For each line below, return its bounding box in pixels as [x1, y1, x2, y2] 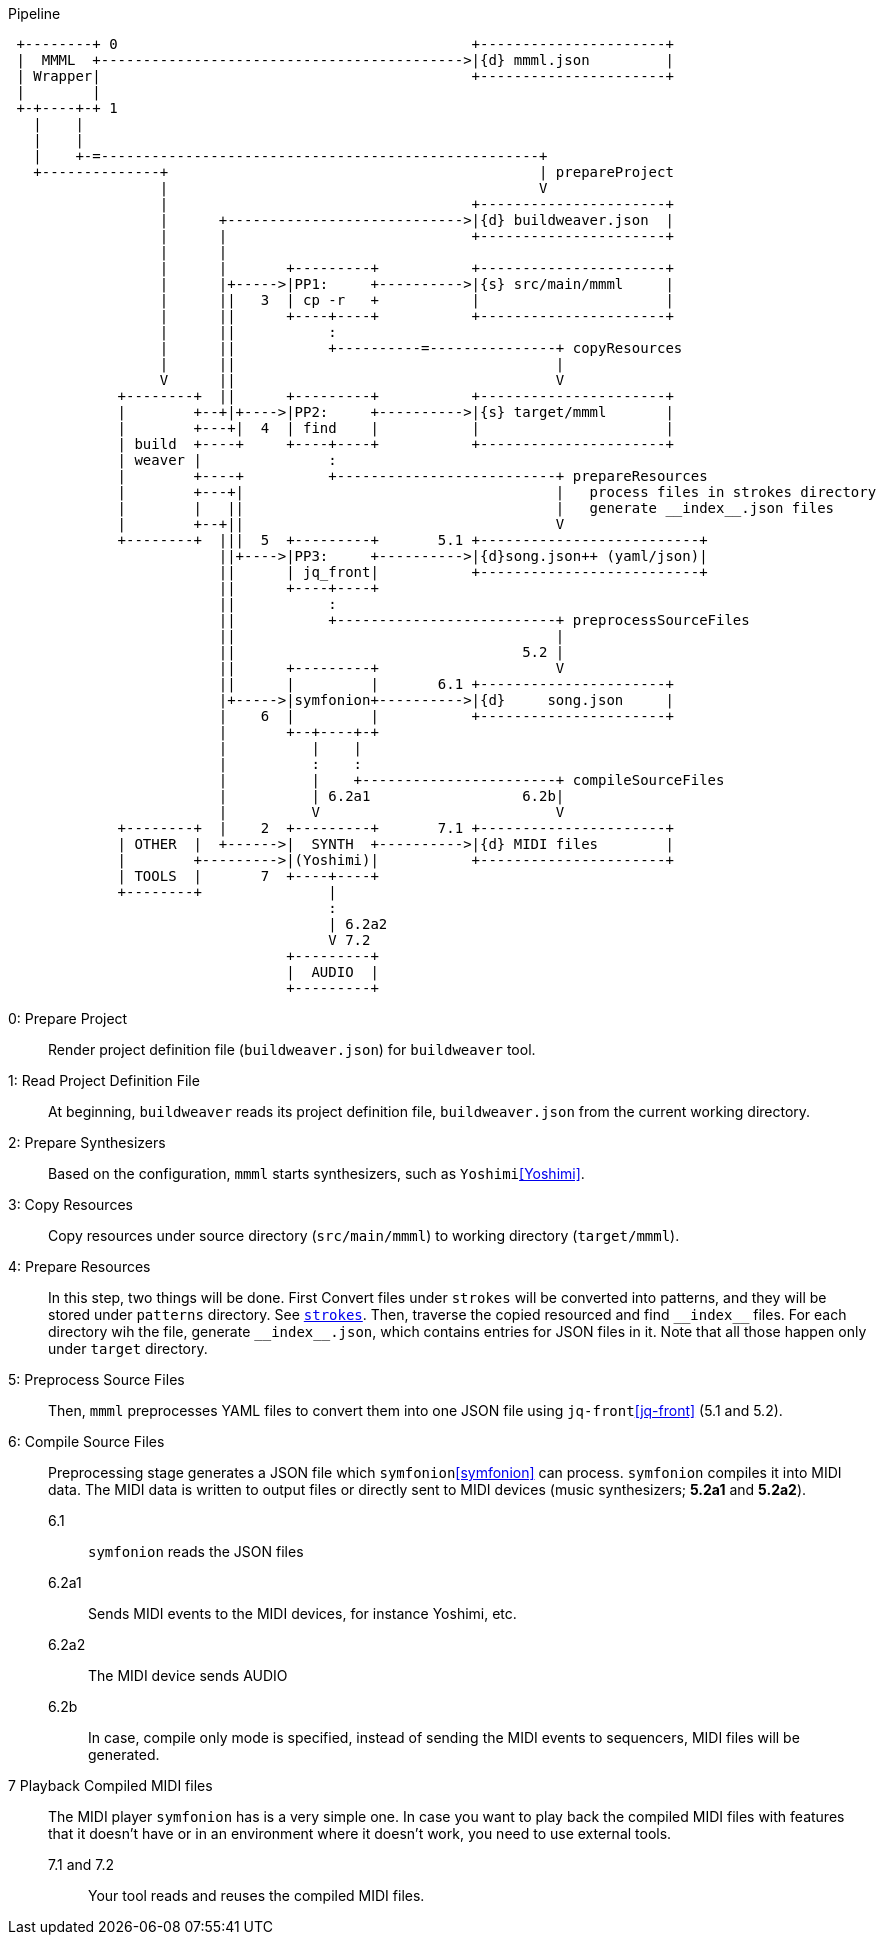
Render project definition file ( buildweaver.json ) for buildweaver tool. [48, 1041, 536, 1058]
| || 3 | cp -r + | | [159, 292, 674, 308]
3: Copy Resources [8, 1196, 133, 1213]
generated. [88, 1746, 160, 1763]
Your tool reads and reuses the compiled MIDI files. [88, 1887, 425, 1904]
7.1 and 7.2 [48, 1856, 115, 1873]
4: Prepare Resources [8, 1258, 151, 1275]
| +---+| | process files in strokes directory [117, 484, 877, 500]
